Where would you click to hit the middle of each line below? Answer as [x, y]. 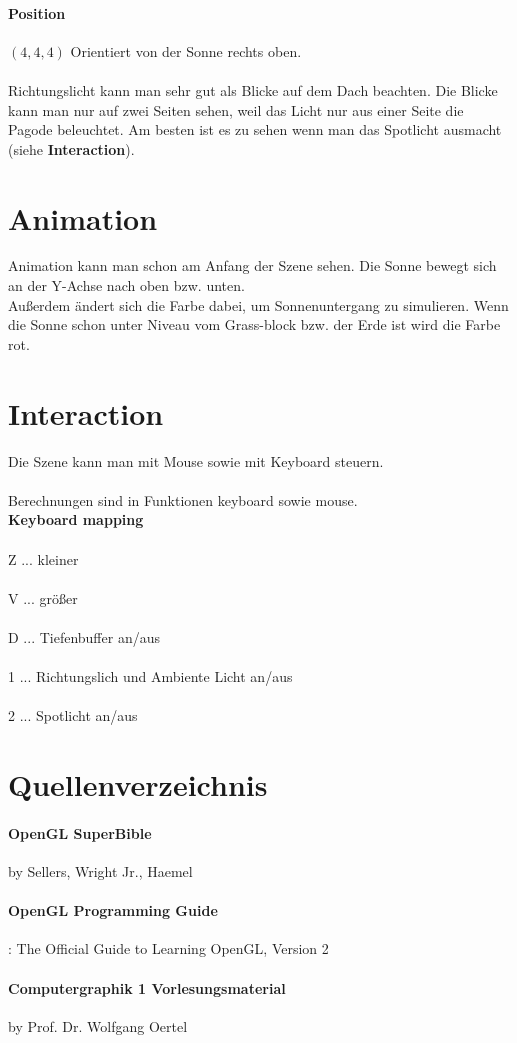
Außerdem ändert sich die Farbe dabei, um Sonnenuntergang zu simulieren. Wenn [258, 304]
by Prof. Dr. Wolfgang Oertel [98, 1025]
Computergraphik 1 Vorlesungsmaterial [147, 987]
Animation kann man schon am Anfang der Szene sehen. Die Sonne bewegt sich [252, 265]
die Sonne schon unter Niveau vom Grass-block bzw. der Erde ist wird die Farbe [254, 324]
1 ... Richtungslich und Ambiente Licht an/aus [150, 676]
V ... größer [43, 597]
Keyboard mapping [76, 519]
